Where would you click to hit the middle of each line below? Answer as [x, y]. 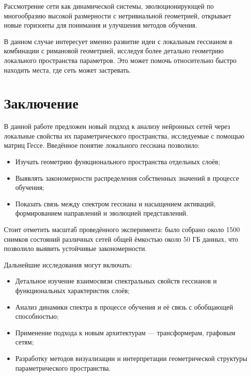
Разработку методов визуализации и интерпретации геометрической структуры [131, 358]
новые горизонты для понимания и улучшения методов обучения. [101, 25]
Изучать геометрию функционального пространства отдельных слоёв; [118, 162]
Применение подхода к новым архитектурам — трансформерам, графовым [125, 332]
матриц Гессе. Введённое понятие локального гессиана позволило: [102, 145]
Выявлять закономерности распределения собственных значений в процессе [127, 178]
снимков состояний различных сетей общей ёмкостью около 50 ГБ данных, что [121, 239]
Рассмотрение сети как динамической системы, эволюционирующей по [109, 6]
